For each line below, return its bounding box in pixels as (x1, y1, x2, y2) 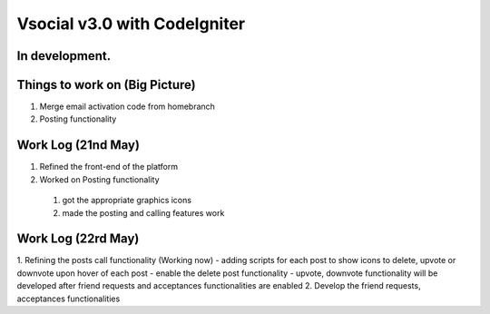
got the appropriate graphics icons (62, 195, 192, 206)
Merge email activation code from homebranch (39, 101, 215, 113)
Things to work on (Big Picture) (16, 77, 196, 93)
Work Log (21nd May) (16, 137, 141, 153)
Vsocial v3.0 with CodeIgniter (16, 14, 245, 34)
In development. (16, 48, 112, 64)
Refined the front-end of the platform (39, 162, 179, 172)
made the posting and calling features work (62, 207, 225, 218)
